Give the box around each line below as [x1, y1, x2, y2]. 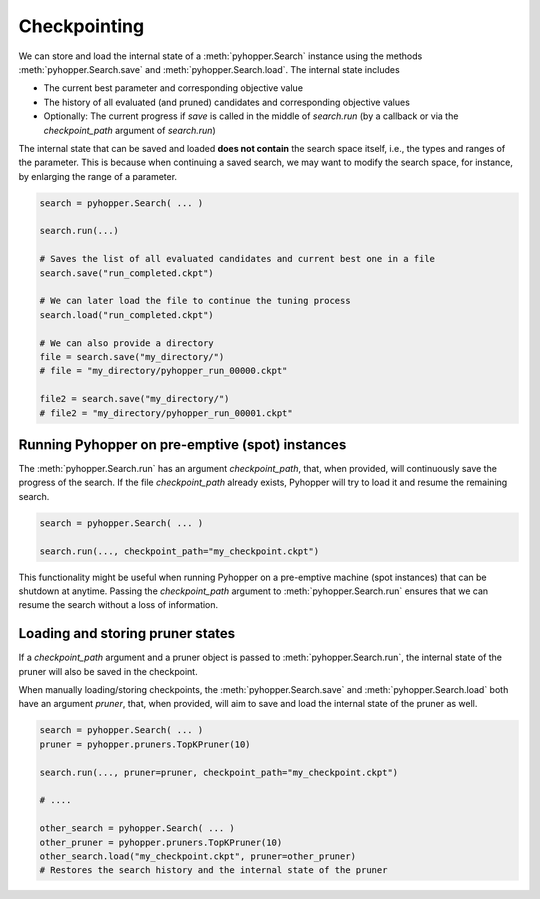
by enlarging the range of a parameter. [18, 170, 178, 182]
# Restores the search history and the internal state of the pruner [39, 865, 388, 876]
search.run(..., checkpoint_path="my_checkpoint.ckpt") [39, 545, 320, 557]
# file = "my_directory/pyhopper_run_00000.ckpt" [39, 365, 288, 377]
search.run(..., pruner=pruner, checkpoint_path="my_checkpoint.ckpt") [39, 766, 399, 778]
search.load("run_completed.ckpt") [39, 309, 214, 320]
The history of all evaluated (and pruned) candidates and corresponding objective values [43, 96, 410, 108]
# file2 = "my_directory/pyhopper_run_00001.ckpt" [39, 407, 294, 419]
